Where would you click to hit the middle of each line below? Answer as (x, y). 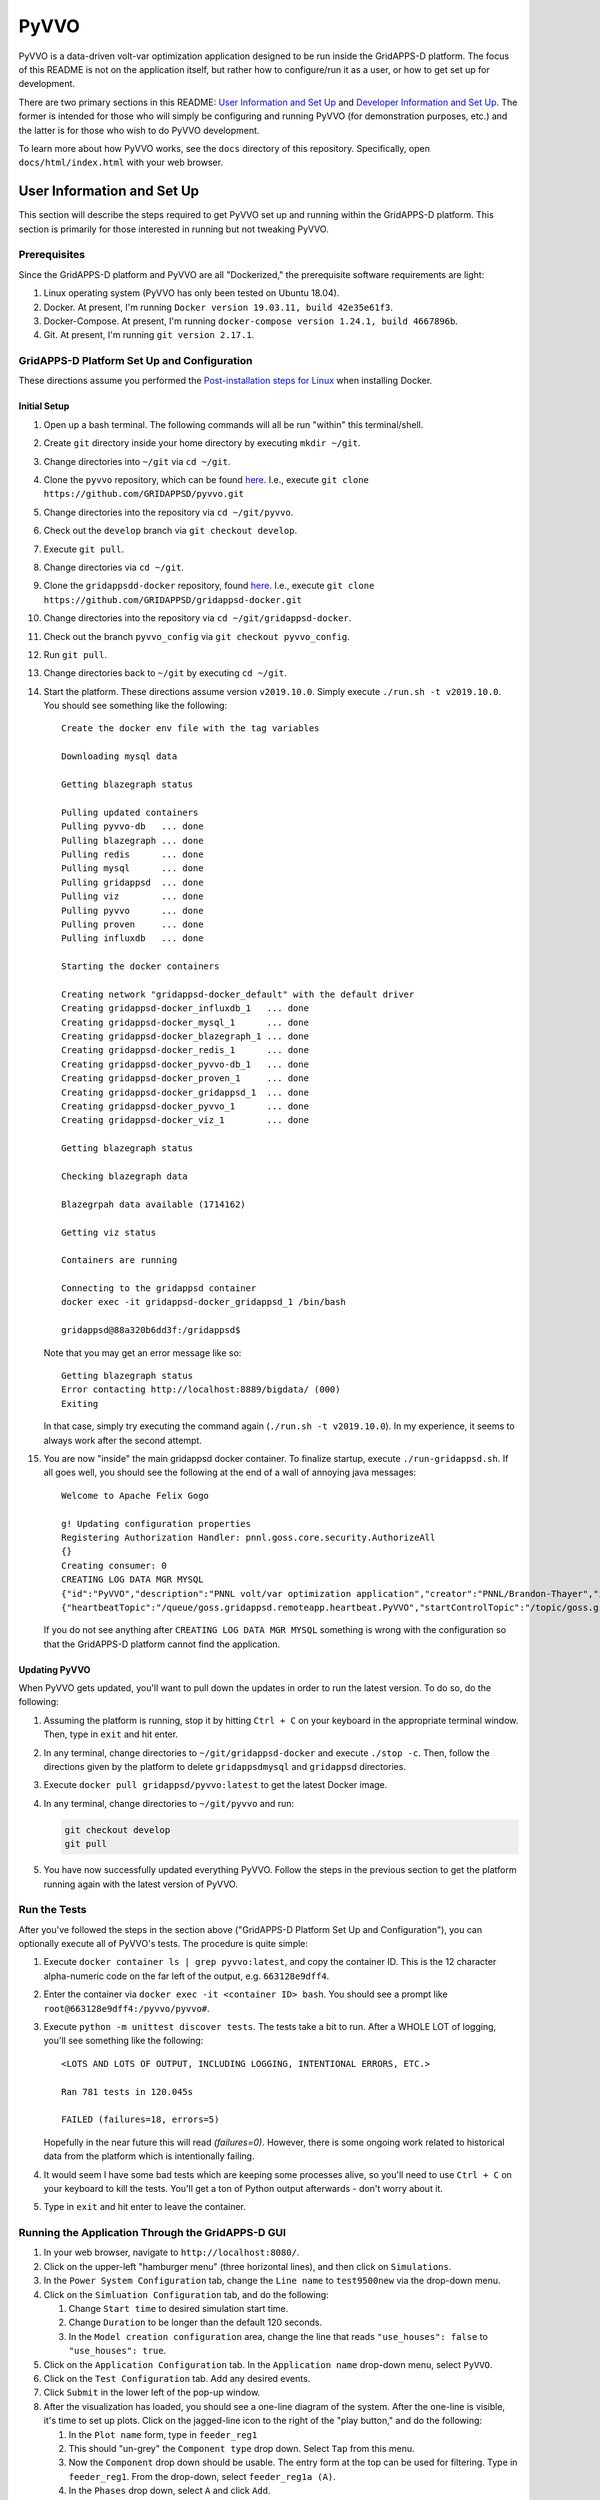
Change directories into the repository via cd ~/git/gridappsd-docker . (197, 618)
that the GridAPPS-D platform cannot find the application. (162, 1644)
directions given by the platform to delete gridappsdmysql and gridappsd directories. (225, 1767)
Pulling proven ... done (132, 924)
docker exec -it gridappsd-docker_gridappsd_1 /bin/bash (204, 1302)
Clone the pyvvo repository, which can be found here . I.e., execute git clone (206, 479)
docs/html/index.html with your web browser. (121, 162)
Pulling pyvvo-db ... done (132, 826)
